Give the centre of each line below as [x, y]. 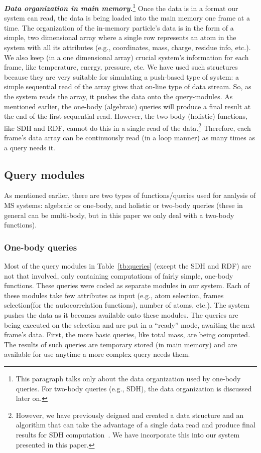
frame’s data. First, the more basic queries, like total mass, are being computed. [127, 334]
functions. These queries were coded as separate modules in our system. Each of [127, 285]
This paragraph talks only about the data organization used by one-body [128, 378]
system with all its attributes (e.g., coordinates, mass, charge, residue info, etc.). [127, 47]
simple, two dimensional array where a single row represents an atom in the [120, 37]
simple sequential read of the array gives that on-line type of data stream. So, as [128, 86]
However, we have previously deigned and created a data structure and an [130, 415]
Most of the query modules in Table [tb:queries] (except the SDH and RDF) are [127, 266]
